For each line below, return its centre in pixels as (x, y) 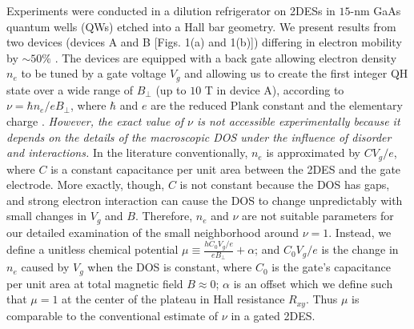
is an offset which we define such (313, 283)
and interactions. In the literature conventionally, (127, 152)
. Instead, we (360, 232)
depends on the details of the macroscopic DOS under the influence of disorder (199, 136)
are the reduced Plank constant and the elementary (277, 105)
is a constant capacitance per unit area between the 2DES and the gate (226, 169)
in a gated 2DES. (273, 315)
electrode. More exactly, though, (86, 185)
